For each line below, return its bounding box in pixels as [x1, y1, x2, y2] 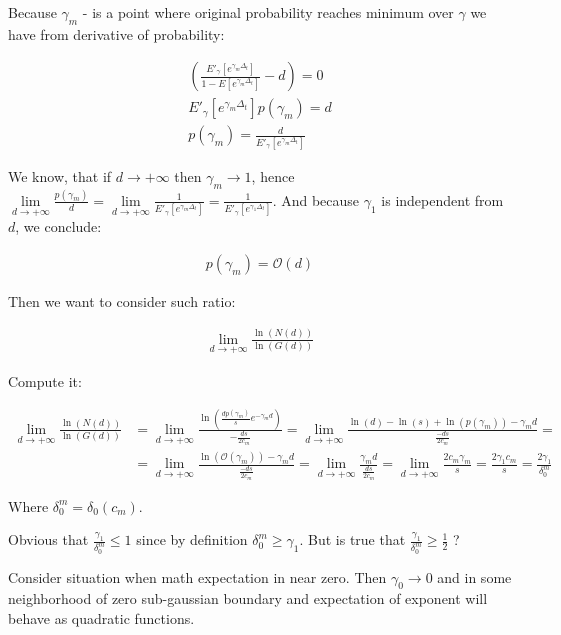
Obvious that [8, 529, 89, 550]
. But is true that [299, 529, 406, 550]
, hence [251, 165, 295, 186]
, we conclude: [15, 216, 102, 237]
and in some [437, 566, 512, 587]
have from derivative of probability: [8, 23, 225, 44]
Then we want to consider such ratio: [8, 290, 236, 311]
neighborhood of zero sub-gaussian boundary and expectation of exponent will [8, 588, 488, 609]
